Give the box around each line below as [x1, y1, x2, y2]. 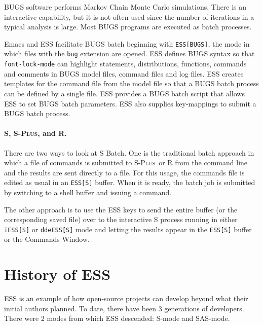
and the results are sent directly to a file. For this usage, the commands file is [4, 167, 245, 177]
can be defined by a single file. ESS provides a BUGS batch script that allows [4, 88, 245, 98]
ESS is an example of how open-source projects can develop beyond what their [4, 293, 248, 304]
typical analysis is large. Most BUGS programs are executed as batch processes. [4, 21, 252, 32]
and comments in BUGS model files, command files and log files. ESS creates [4, 68, 244, 79]
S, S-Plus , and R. [4, 128, 67, 138]
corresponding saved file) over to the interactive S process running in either [4, 214, 238, 225]
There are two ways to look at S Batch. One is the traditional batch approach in [4, 147, 254, 158]
